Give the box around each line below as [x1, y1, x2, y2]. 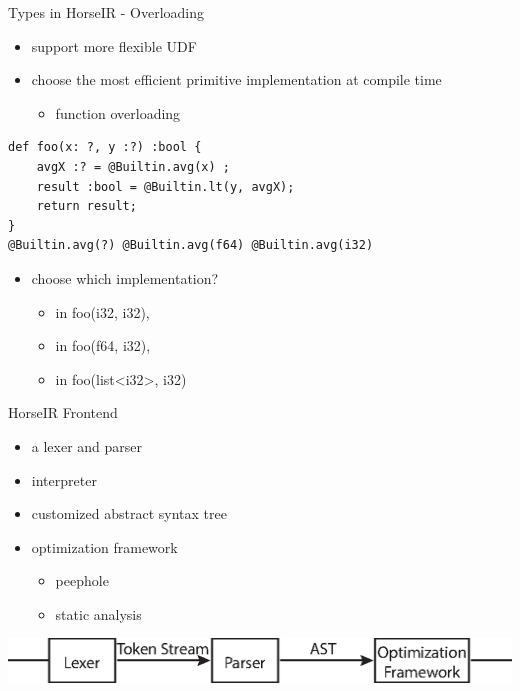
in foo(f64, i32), [55, 335, 151, 356]
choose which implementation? [31, 267, 219, 288]
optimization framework [31, 536, 178, 557]
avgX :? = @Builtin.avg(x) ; [36, 159, 230, 174]
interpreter [31, 469, 97, 490]
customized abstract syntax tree [31, 503, 227, 524]
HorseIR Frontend [8, 402, 118, 423]
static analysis [55, 603, 142, 624]
